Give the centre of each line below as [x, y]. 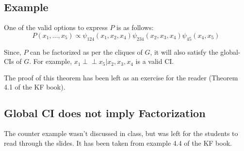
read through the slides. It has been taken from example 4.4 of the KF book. [118, 143]
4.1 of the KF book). [35, 87]
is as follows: [135, 27]
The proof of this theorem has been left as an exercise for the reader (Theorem [121, 77]
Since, [13, 52]
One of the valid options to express [56, 27]
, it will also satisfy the [184, 52]
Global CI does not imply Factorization [105, 113]
